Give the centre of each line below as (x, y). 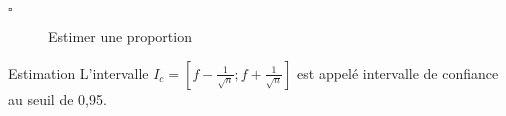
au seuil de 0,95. (57, 98)
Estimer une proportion (120, 36)
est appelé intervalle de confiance (398, 72)
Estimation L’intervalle (78, 72)
